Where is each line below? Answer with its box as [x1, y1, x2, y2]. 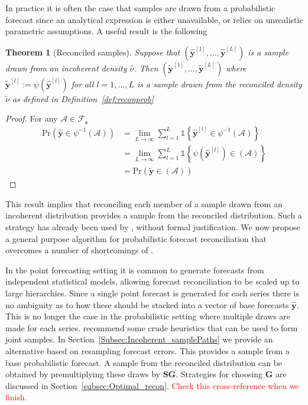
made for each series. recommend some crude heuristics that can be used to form [5, 321, 298, 334]
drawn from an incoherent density [5, 61, 127, 74]
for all [71, 77, 94, 90]
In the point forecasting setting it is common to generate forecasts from [5, 263, 264, 276]
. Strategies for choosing [176, 368, 263, 380]
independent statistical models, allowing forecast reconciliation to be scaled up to [5, 275, 300, 288]
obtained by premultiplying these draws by [5, 368, 160, 380]
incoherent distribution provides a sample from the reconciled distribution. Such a [5, 209, 302, 221]
